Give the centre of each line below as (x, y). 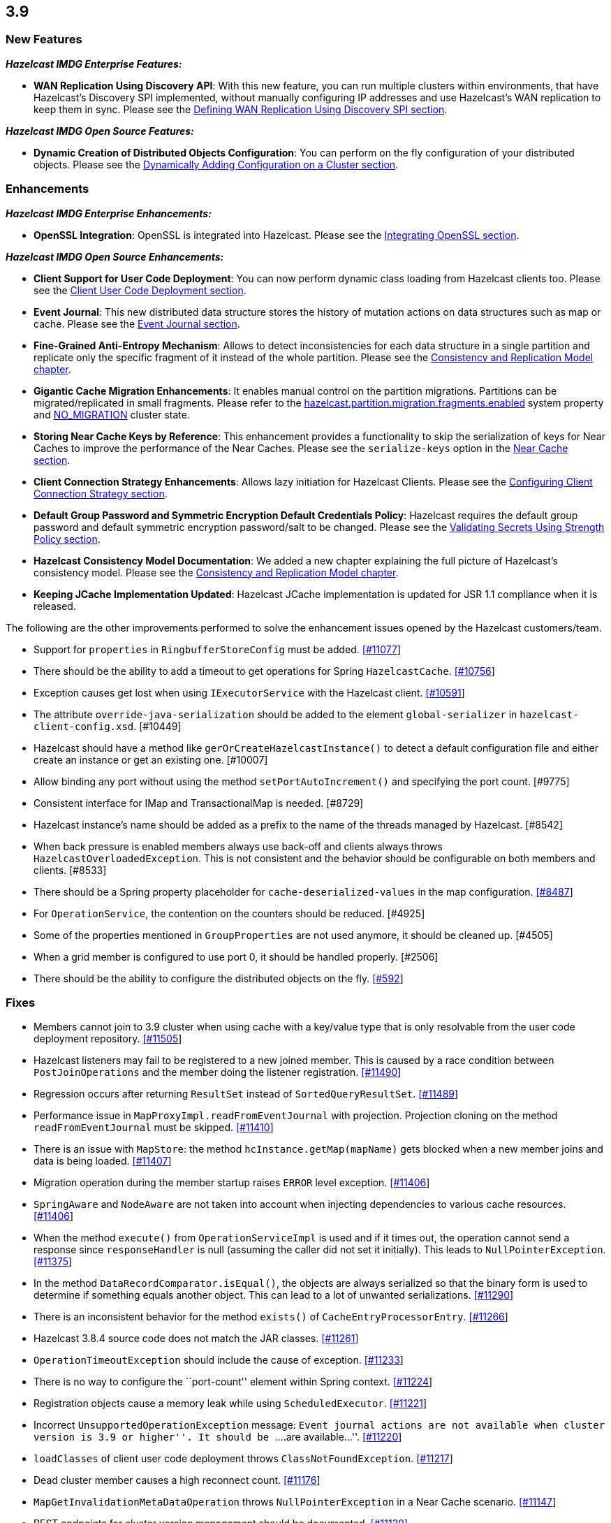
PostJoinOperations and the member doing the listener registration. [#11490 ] (218, 1072)
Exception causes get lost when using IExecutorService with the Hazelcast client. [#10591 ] (249, 692)
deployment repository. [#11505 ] (108, 1039)
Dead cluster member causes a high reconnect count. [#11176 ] (177, 1480)
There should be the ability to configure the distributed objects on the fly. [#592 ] (219, 978)
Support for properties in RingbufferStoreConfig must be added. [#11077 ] (217, 649)
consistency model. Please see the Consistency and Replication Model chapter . (216, 572)
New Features (44, 39)
